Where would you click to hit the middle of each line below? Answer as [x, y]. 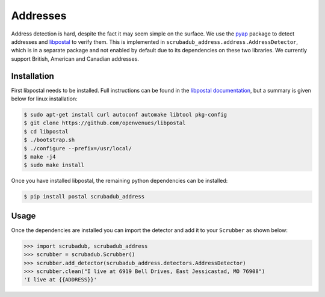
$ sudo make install [54, 165]
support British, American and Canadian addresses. [75, 59]
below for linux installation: [44, 99]
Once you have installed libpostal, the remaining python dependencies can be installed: [119, 181]
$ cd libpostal [46, 131]
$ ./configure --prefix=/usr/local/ [78, 148]
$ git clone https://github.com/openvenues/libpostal [105, 123]
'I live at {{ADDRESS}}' [60, 280]
